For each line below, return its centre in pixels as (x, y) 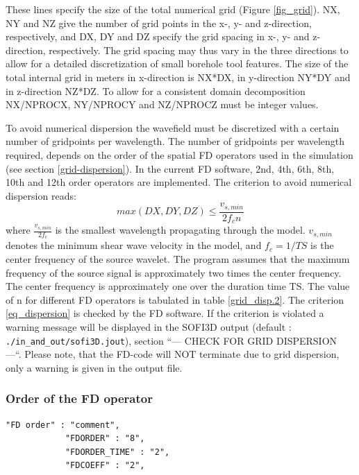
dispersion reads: (41, 195)
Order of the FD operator (79, 398)
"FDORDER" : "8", (105, 439)
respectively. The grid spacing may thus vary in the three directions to (199, 50)
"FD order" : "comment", (63, 425)
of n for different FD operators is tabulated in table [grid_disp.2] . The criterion (175, 299)
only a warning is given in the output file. (94, 367)
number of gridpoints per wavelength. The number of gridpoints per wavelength (175, 141)
